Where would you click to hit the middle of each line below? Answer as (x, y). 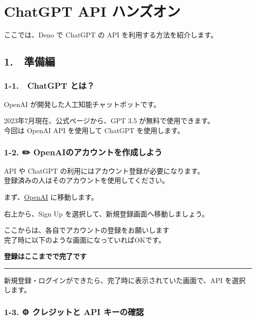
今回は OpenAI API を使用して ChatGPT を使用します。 (94, 130)
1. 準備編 (30, 61)
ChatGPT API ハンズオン (92, 11)
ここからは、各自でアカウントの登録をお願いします (87, 230)
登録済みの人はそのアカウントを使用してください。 (87, 180)
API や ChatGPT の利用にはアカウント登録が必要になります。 (104, 170)
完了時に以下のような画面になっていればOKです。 (85, 239)
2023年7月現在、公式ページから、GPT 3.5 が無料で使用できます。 (109, 121)
